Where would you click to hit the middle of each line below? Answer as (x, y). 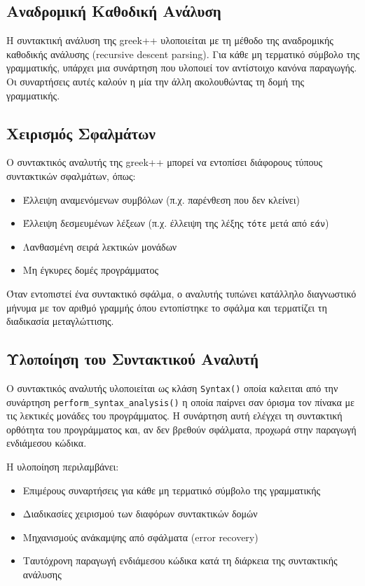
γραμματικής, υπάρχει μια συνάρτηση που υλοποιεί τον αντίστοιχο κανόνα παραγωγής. (182, 68)
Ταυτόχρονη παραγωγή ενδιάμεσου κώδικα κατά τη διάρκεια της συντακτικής (180, 560)
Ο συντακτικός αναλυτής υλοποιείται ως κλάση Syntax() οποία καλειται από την (172, 388)
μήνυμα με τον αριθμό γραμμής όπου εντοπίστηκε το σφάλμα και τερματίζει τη (167, 307)
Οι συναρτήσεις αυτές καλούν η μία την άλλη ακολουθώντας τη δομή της (156, 81)
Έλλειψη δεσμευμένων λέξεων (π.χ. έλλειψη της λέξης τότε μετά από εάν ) (176, 223)
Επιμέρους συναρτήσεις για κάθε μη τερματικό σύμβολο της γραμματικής (172, 490)
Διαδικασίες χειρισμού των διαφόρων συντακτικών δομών (140, 514)
